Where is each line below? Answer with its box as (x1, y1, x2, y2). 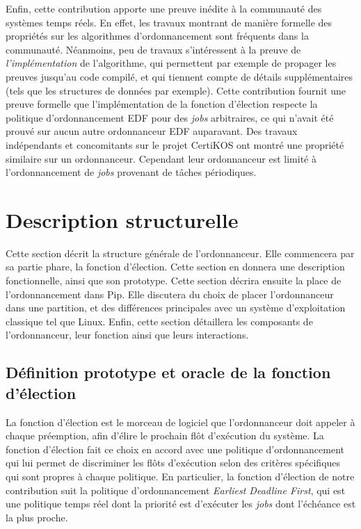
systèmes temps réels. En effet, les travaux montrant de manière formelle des (6, 15, 332, 29)
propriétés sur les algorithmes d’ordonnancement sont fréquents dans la (6, 29, 309, 43)
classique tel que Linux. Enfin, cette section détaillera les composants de (6, 314, 313, 328)
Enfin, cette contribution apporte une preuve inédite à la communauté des (6, 1, 322, 15)
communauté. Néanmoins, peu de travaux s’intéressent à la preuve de (6, 42, 301, 56)
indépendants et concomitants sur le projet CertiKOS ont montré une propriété (6, 137, 344, 152)
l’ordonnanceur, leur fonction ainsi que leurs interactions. (6, 327, 249, 342)
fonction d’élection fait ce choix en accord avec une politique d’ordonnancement (6, 441, 344, 456)
